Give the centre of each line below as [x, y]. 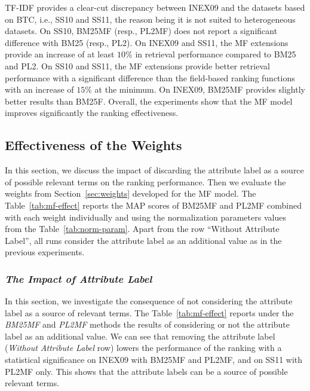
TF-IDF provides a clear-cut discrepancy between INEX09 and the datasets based [155, 7]
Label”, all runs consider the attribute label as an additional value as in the [143, 240]
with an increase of [39, 89]
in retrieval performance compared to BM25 [216, 54]
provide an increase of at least [60, 54]
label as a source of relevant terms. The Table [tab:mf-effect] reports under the [149, 312]
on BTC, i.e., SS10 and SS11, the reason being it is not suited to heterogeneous [150, 19]
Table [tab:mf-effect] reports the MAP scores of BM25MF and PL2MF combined [153, 205]
